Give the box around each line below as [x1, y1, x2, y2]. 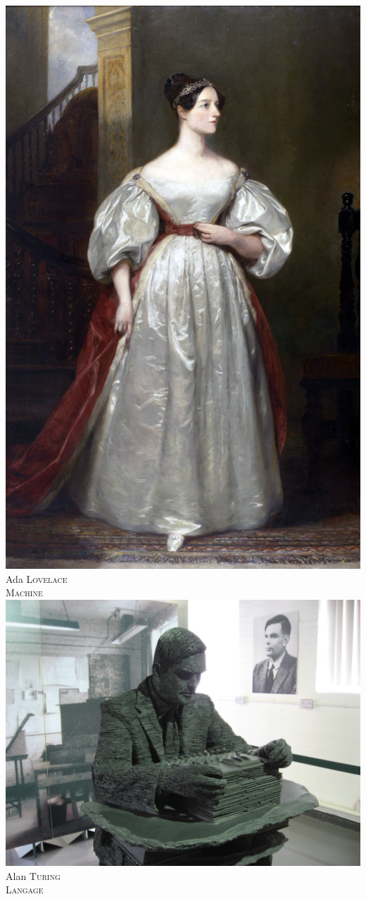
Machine [6, 585, 43, 600]
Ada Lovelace [6, 571, 68, 586]
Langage [6, 882, 44, 897]
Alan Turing [6, 868, 61, 883]
